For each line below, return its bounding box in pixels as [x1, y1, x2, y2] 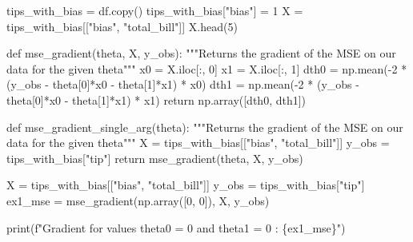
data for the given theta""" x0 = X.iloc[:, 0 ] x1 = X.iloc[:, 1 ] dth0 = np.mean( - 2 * [6, 60, 407, 77]
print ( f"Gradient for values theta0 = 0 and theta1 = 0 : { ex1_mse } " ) [6, 219, 346, 236]
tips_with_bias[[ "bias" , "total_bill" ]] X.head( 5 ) [6, 18, 238, 34]
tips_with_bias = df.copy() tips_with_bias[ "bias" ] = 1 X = [6, 2, 303, 18]
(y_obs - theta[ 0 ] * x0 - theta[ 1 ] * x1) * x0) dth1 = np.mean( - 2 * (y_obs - [6, 76, 359, 93]
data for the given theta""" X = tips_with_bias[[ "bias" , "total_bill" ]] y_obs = [6, 134, 390, 151]
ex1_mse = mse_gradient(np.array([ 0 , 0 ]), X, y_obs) [6, 192, 270, 208]
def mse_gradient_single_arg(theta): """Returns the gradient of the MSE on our [6, 118, 403, 135]
